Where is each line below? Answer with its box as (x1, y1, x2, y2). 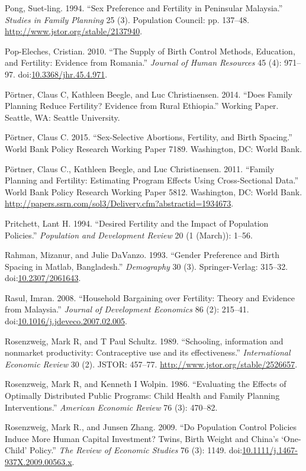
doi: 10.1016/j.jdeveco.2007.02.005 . (5, 315, 127, 327)
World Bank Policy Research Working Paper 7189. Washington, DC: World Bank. (5, 142, 302, 154)
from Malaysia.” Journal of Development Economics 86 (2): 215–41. (5, 303, 249, 315)
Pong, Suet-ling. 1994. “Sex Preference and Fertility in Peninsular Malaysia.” (5, 2, 283, 14)
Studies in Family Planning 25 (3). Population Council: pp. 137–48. (5, 13, 250, 25)
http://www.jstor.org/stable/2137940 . (5, 25, 143, 37)
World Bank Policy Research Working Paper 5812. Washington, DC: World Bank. (5, 185, 302, 198)
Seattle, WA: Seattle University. (5, 111, 120, 123)
